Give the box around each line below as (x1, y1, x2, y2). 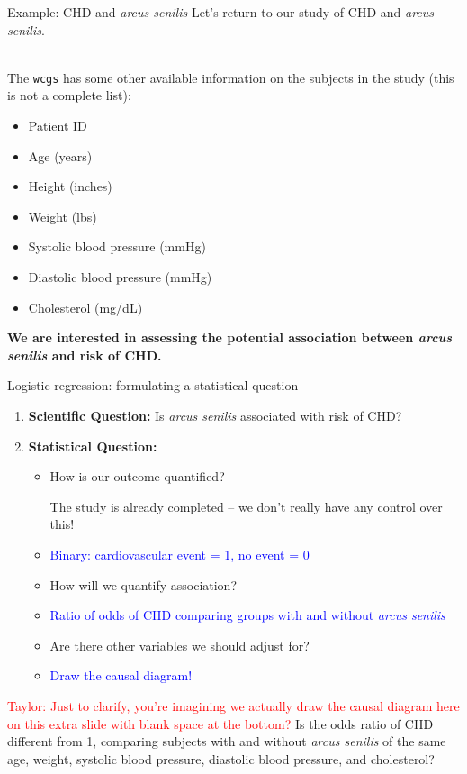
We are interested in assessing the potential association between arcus (7, 328, 453, 347)
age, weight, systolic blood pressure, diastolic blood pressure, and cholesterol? (7, 749, 435, 768)
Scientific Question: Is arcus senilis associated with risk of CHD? (28, 405, 402, 424)
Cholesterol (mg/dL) (28, 297, 143, 316)
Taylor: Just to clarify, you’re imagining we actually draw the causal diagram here (7, 696, 460, 715)
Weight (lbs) (28, 206, 97, 225)
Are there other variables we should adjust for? (49, 635, 310, 654)
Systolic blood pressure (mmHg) (28, 237, 206, 256)
